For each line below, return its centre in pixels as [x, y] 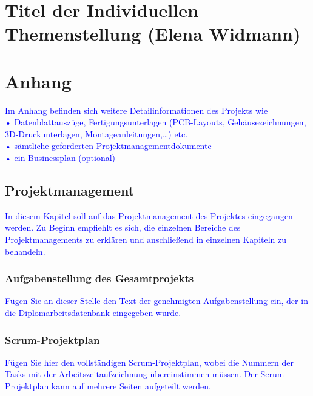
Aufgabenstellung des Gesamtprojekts [99, 278]
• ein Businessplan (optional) [60, 158]
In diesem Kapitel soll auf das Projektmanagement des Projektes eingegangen [149, 215]
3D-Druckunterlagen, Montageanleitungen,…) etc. [96, 134]
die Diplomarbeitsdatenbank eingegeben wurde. [93, 313]
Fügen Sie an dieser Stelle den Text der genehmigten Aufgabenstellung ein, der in [156, 301]
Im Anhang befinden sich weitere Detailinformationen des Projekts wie [136, 110]
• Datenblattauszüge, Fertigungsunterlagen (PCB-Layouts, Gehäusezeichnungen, [156, 122]
